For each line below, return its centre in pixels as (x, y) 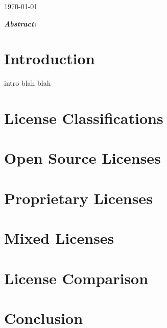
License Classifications (84, 118)
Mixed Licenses (59, 238)
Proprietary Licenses (78, 198)
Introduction (50, 58)
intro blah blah (28, 83)
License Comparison (76, 278)
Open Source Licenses (82, 158)
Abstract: (20, 23)
